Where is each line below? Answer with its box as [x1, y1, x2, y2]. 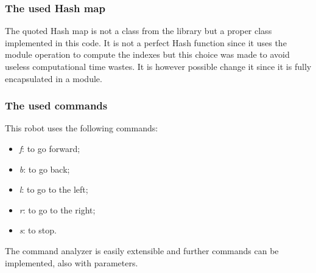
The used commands [5, 98, 108, 113]
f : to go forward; [19, 142, 80, 154]
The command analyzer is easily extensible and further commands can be [5, 244, 279, 257]
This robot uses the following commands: [5, 122, 158, 134]
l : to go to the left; [19, 183, 88, 196]
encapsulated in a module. [5, 72, 102, 85]
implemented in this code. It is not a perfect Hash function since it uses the [5, 36, 287, 49]
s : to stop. [19, 224, 57, 237]
